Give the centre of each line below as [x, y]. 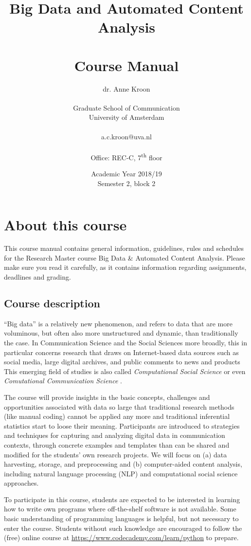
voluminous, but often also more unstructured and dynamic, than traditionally [121, 333]
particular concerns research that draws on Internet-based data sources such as [121, 352]
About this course [65, 225]
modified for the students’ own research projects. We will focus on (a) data [116, 454]
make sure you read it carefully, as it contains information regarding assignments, [125, 267]
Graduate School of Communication [126, 107]
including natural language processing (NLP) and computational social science [121, 473]
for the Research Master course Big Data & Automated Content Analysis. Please [125, 257]
